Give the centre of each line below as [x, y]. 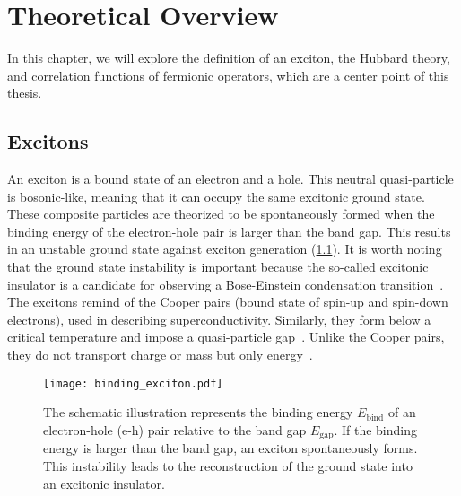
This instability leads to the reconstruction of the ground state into [228, 465]
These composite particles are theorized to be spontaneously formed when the [221, 214]
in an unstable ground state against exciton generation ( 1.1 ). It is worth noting [225, 249]
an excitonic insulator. [104, 483]
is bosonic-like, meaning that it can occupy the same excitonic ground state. [216, 196]
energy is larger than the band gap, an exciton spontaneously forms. [230, 448]
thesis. [25, 93]
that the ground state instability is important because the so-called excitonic [218, 267]
